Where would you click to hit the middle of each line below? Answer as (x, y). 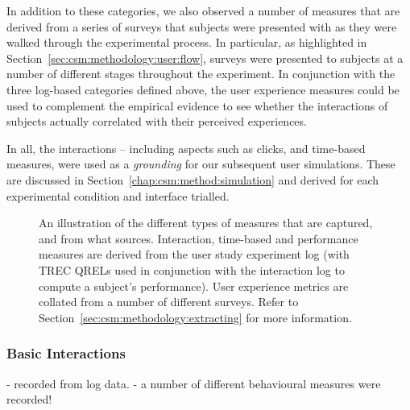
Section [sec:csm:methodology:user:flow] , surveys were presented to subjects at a (205, 58)
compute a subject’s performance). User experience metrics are (194, 286)
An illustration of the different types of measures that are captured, (206, 223)
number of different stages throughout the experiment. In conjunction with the (201, 74)
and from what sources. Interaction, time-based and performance (199, 238)
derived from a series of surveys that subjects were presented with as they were (202, 26)
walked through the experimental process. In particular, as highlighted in (187, 42)
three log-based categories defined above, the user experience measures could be (203, 89)
